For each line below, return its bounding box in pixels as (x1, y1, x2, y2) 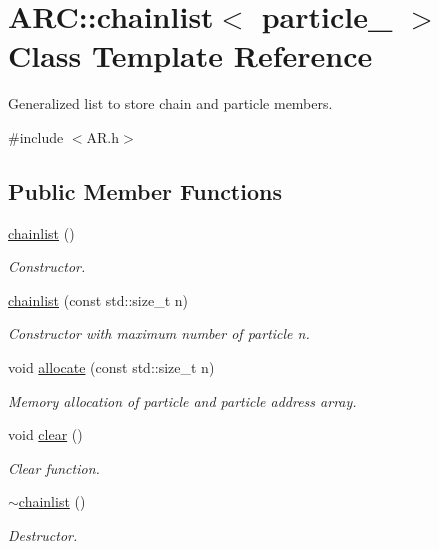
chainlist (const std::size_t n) (8, 289, 188, 310)
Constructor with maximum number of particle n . (8, 323, 310, 344)
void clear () (8, 424, 83, 445)
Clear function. (8, 457, 100, 478)
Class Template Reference (8, 35, 373, 76)
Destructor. (8, 525, 78, 546)
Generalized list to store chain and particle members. (8, 93, 333, 114)
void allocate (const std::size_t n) (8, 357, 215, 378)
